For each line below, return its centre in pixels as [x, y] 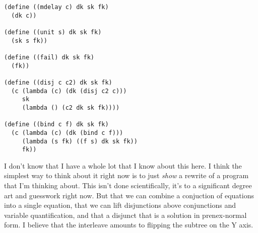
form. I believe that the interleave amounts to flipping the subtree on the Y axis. [129, 225]
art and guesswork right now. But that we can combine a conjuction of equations [129, 195]
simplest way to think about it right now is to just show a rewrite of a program [126, 175]
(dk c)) [24, 15]
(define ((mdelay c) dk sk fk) [56, 7]
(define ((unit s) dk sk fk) [53, 32]
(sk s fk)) [29, 41]
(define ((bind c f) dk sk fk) [56, 125]
